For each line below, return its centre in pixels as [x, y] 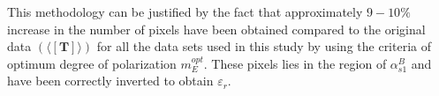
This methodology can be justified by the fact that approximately [185, 11]
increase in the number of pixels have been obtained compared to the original [216, 29]
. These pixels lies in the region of [295, 63]
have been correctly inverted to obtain [110, 81]
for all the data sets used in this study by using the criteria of [264, 46]
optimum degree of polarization [92, 63]
